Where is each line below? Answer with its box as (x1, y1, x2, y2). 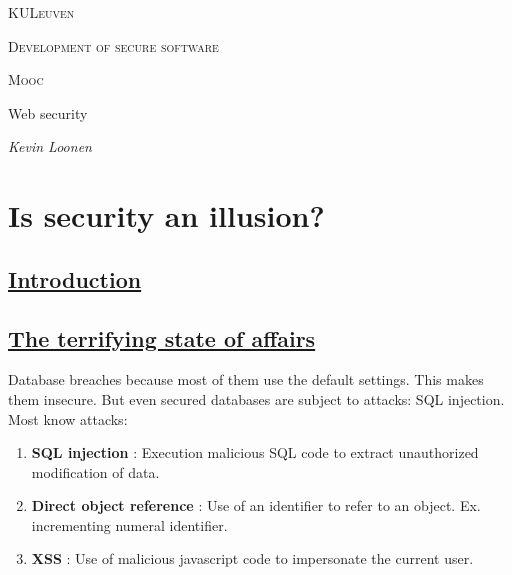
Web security (8, 102, 88, 123)
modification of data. (31, 461, 160, 482)
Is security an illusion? (8, 195, 325, 236)
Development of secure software (8, 35, 219, 56)
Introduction (8, 263, 142, 294)
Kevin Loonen (8, 136, 92, 157)
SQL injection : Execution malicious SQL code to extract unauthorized (31, 442, 479, 463)
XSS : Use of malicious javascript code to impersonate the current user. (31, 548, 474, 569)
